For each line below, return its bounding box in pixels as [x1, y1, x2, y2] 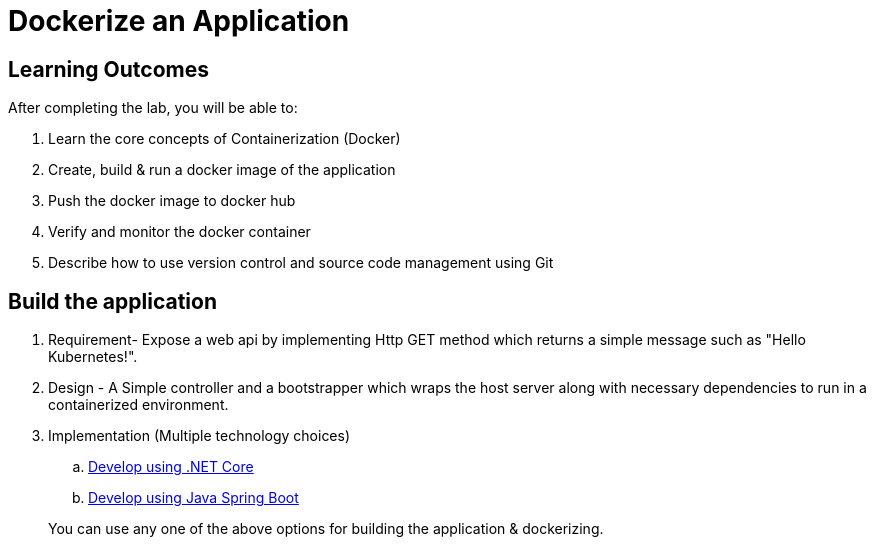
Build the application [8, 288, 217, 314]
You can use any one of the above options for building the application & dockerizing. [48, 520, 604, 538]
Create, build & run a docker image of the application [48, 161, 396, 179]
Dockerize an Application [8, 4, 350, 38]
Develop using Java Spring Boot [88, 489, 299, 507]
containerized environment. [48, 396, 229, 414]
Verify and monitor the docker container [48, 223, 311, 241]
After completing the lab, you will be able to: [8, 99, 298, 117]
